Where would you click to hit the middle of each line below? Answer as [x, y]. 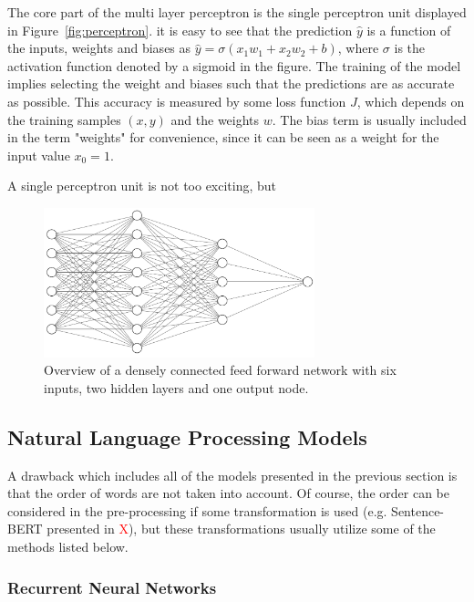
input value [39, 155]
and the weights [215, 119]
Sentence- [418, 510]
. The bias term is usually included [369, 119]
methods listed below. [68, 547]
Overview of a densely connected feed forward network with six [220, 370]
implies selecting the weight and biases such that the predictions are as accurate [231, 83]
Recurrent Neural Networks [112, 587]
